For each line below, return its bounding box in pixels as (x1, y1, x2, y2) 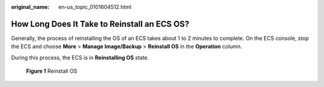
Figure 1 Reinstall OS (26, 67, 77, 74)
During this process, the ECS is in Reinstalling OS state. (11, 54, 149, 61)
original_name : (11, 4, 50, 10)
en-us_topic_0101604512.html (58, 4, 132, 10)
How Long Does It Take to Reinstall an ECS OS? (11, 18, 190, 29)
